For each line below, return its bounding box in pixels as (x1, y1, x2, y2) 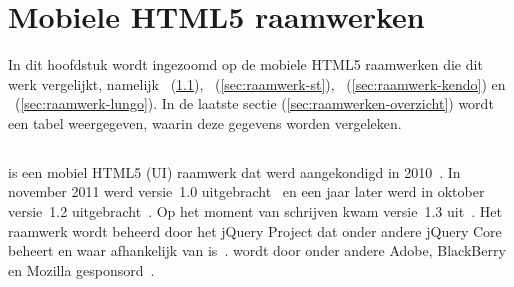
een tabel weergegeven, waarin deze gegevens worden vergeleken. (8, 112, 402, 133)
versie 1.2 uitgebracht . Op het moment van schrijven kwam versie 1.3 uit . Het (8, 201, 502, 222)
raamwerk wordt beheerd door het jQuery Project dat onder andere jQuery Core (8, 220, 502, 241)
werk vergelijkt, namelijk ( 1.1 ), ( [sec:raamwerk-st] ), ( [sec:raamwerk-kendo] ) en (8, 73, 506, 94)
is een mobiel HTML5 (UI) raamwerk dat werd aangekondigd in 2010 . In (8, 161, 461, 182)
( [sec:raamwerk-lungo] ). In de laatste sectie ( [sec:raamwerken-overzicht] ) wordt (14, 93, 494, 114)
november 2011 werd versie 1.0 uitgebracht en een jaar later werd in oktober (8, 181, 485, 202)
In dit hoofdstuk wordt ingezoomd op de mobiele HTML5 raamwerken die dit (8, 54, 483, 75)
